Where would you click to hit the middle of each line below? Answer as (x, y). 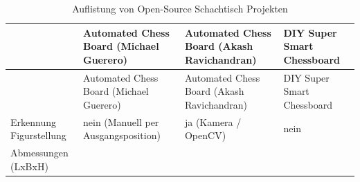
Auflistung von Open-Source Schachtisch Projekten (180, 8)
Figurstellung (38, 135)
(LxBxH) (29, 166)
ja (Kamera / (213, 121)
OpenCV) (205, 135)
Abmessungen (39, 153)
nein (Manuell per (121, 121)
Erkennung (33, 121)
